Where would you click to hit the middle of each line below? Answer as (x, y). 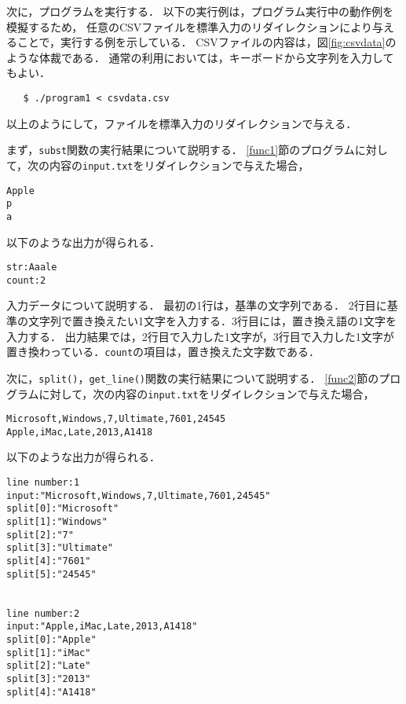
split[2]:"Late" (49, 666)
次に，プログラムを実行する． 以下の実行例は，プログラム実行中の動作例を (200, 11)
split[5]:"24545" (51, 574)
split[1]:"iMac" (49, 653)
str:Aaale (32, 268)
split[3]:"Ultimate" (60, 548)
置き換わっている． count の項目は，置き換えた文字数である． (163, 352)
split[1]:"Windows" (57, 522)
